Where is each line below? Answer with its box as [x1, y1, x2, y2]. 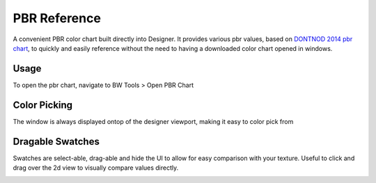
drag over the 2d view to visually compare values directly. [13, 164, 179, 172]
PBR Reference [13, 10, 101, 26]
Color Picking [13, 99, 73, 111]
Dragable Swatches [13, 136, 100, 148]
